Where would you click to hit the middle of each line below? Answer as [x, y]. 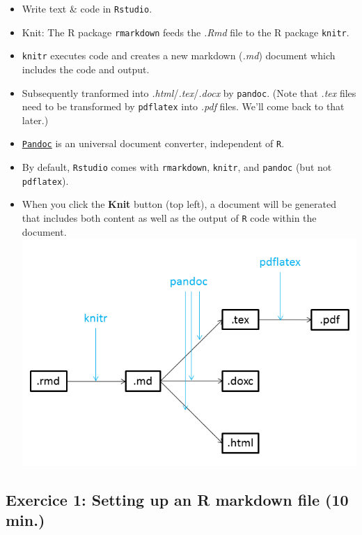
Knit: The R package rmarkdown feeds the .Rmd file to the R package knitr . [186, 32]
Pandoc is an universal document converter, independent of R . [153, 143]
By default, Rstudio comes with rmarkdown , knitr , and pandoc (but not [177, 167]
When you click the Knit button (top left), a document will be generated [179, 204]
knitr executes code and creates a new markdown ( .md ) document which [179, 55]
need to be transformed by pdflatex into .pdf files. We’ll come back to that [183, 106]
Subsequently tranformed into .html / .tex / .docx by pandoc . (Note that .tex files [189, 92]
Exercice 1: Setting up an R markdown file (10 [177, 499]
